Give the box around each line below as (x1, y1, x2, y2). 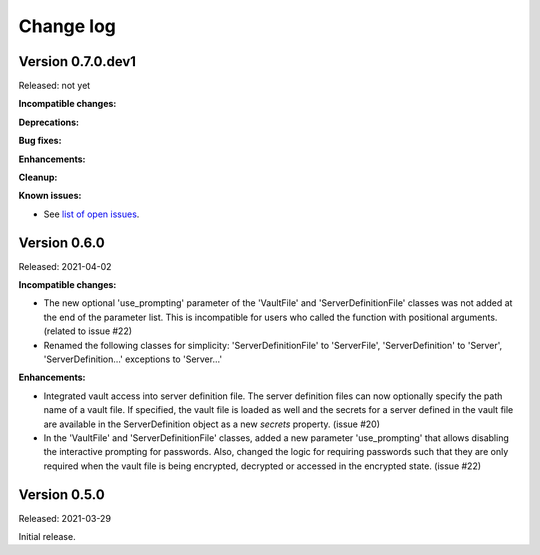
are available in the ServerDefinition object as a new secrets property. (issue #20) (43, 418, 380, 430)
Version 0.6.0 (18, 234, 105, 251)
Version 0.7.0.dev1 (18, 53, 137, 70)
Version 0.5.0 (18, 486, 105, 503)
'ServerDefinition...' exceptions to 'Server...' (43, 353, 223, 365)
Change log (18, 15, 117, 37)
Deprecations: (18, 116, 80, 128)
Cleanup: (18, 171, 58, 184)
